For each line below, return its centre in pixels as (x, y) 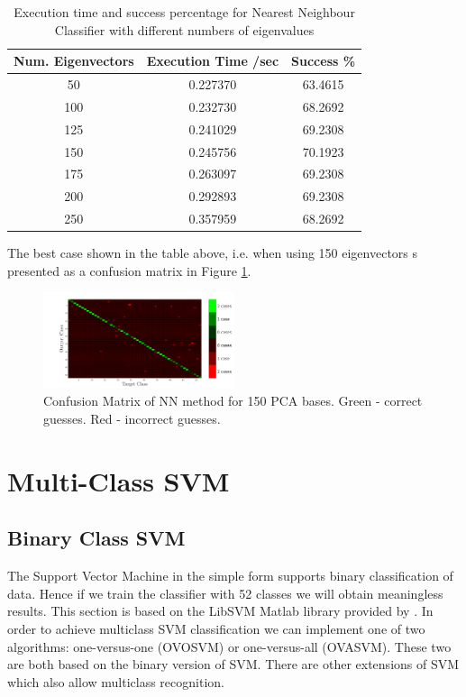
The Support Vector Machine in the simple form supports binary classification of (230, 576)
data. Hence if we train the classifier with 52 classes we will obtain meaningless (225, 593)
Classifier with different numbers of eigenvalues (184, 29)
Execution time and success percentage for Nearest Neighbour (184, 12)
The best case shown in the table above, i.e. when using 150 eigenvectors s (213, 253)
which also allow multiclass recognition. (116, 681)
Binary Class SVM (96, 538)
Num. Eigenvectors (74, 61)
